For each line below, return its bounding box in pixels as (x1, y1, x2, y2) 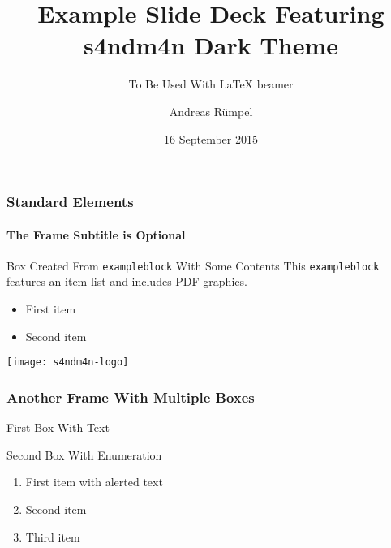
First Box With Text (6, 419, 110, 436)
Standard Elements (6, 192, 134, 212)
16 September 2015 (164, 130, 258, 147)
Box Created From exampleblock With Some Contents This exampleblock (6, 257, 380, 274)
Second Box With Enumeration (6, 446, 162, 463)
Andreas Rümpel (169, 102, 253, 119)
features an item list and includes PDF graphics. (6, 273, 247, 290)
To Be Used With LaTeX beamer (128, 76, 294, 93)
